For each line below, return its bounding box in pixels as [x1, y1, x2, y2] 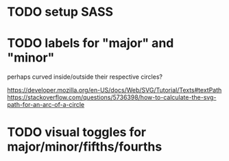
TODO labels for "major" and [7, 36, 174, 51]
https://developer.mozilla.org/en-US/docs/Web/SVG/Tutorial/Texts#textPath [7, 86, 222, 95]
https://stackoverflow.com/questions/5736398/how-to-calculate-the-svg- [7, 93, 217, 101]
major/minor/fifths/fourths [7, 139, 162, 155]
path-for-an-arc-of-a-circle [7, 101, 84, 109]
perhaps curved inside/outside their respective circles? [7, 73, 163, 81]
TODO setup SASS [7, 4, 114, 20]
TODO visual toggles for [7, 125, 146, 140]
